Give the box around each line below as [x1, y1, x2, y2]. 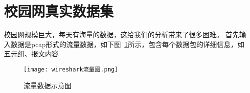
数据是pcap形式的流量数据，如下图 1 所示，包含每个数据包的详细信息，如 [10, 39, 245, 49]
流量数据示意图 [23, 80, 71, 90]
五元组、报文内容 [4, 48, 59, 59]
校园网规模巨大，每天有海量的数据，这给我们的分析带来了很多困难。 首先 [4, 29, 239, 40]
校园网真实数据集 [4, 1, 114, 21]
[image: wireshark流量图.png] [23, 66, 118, 73]
